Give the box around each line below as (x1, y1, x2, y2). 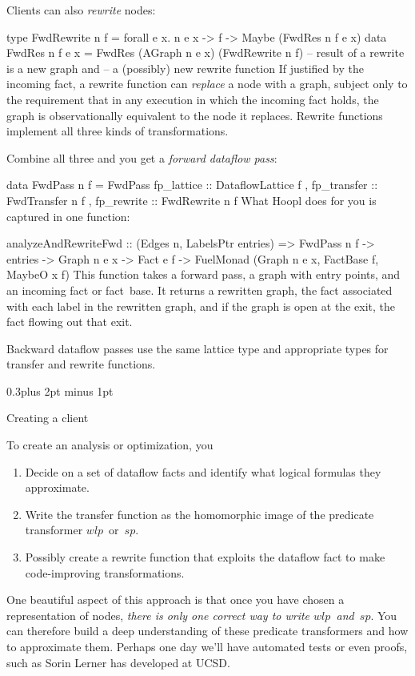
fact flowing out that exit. (6, 313, 133, 330)
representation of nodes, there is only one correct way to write (6, 606, 310, 623)
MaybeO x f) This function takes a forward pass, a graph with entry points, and (6, 266, 401, 283)
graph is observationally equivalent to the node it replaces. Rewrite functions (6, 107, 383, 123)
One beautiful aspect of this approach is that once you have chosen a (6, 591, 345, 608)
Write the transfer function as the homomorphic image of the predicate (25, 505, 374, 522)
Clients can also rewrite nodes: (6, 2, 156, 18)
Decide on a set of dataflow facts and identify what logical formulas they (25, 463, 381, 480)
